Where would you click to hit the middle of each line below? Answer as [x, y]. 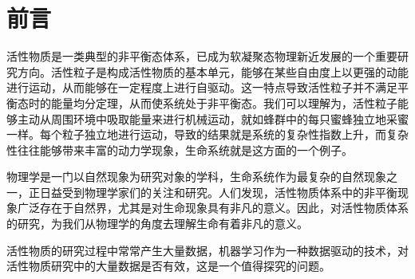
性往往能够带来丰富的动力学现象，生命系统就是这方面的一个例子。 [180, 149]
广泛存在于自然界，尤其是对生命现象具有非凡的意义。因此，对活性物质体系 [213, 208]
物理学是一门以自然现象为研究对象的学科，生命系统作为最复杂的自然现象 [196, 177]
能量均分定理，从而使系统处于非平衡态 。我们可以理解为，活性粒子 [224, 102]
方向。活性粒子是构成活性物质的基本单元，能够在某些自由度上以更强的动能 [213, 71]
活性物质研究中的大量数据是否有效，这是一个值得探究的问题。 [168, 266]
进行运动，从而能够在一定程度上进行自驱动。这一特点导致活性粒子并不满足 [202, 87]
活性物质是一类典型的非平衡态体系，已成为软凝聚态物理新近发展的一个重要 [202, 56]
